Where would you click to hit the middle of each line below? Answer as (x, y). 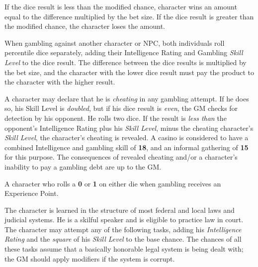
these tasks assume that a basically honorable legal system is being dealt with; (124, 249)
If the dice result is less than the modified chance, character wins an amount (121, 6)
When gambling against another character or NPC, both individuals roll (115, 43)
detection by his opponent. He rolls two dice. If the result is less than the (116, 118)
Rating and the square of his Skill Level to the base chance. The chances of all (123, 239)
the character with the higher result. (60, 82)
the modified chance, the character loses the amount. (85, 26)
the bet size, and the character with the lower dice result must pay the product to (129, 72)
